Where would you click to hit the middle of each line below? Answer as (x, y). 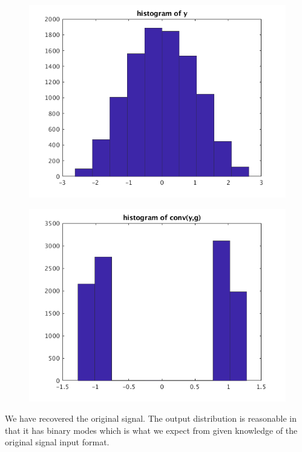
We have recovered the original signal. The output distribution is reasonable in (151, 418)
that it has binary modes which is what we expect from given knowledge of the (151, 430)
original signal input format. (57, 442)
